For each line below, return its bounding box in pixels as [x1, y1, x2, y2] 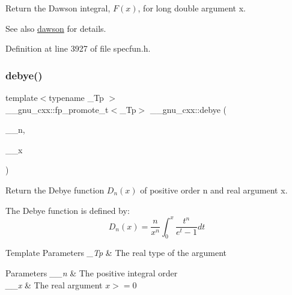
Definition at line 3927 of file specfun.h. [5, 42, 151, 55]
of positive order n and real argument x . [140, 183, 288, 196]
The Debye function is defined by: [5, 204, 130, 216]
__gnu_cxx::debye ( [150, 103, 227, 115]
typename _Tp [49, 91, 104, 103]
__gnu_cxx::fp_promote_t [5, 103, 109, 115]
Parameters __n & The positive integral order [5, 267, 178, 279]
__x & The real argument [5, 278, 103, 291]
